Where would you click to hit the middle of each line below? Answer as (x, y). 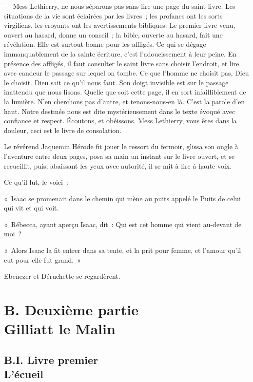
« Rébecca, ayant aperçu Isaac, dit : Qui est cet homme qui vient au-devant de (123, 224)
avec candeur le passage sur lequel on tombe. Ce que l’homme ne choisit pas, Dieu (126, 73)
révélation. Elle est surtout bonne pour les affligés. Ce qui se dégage (105, 44)
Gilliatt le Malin (60, 329)
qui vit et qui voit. (31, 208)
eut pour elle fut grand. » (43, 259)
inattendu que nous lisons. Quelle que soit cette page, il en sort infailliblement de (125, 92)
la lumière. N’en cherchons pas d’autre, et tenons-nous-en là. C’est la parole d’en (125, 101)
